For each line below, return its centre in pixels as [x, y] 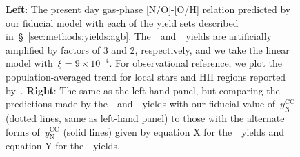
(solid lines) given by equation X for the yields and [174, 131]
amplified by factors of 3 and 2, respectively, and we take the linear [148, 49]
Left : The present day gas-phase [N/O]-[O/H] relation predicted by [148, 9]
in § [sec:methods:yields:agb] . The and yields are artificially [139, 36]
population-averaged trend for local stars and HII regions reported [146, 76]
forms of [23, 131]
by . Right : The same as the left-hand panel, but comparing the [143, 90]
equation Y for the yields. [63, 146]
